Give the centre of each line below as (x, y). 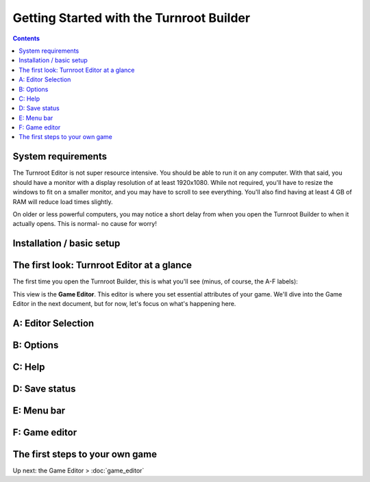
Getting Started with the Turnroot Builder (131, 18)
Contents (26, 38)
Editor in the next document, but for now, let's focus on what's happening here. (124, 304)
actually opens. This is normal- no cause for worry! (85, 224)
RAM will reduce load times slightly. (63, 201)
